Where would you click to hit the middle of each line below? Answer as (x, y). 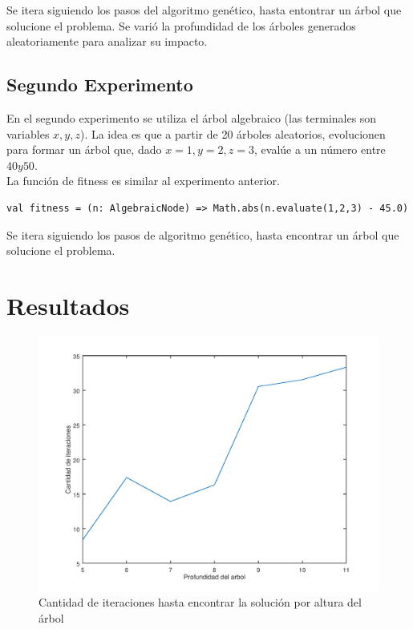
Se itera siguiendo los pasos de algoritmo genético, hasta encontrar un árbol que (203, 234)
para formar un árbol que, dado (84, 149)
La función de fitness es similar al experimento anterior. (143, 181)
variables (28, 133)
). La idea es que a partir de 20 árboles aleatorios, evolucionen (233, 133)
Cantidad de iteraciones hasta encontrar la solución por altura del (200, 602)
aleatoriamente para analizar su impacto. (107, 41)
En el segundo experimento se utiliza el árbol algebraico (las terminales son (192, 117)
